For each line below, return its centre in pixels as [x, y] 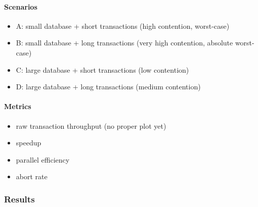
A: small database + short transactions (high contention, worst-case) [123, 25]
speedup [29, 143]
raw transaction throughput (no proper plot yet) [91, 125]
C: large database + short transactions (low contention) [102, 69]
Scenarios [21, 6]
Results [19, 199]
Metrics [18, 106]
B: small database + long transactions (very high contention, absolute [124, 43]
